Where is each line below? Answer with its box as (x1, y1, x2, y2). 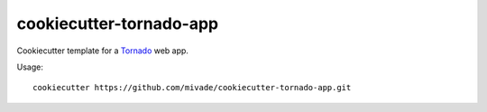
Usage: (16, 61, 44, 72)
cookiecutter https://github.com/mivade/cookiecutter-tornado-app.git (32, 82, 352, 93)
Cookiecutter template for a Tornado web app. (16, 45, 189, 56)
